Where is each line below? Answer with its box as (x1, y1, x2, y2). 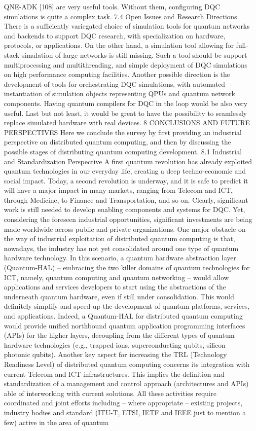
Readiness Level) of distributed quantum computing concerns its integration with (4, 359, 250, 369)
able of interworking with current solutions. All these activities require (4, 388, 217, 398)
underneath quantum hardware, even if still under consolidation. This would (4, 291, 234, 301)
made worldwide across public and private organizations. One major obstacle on (4, 223, 246, 234)
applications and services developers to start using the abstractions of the (4, 282, 226, 292)
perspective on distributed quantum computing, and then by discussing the (4, 137, 231, 147)
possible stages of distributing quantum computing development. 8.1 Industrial (4, 146, 242, 156)
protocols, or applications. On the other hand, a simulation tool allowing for (4, 40, 234, 50)
